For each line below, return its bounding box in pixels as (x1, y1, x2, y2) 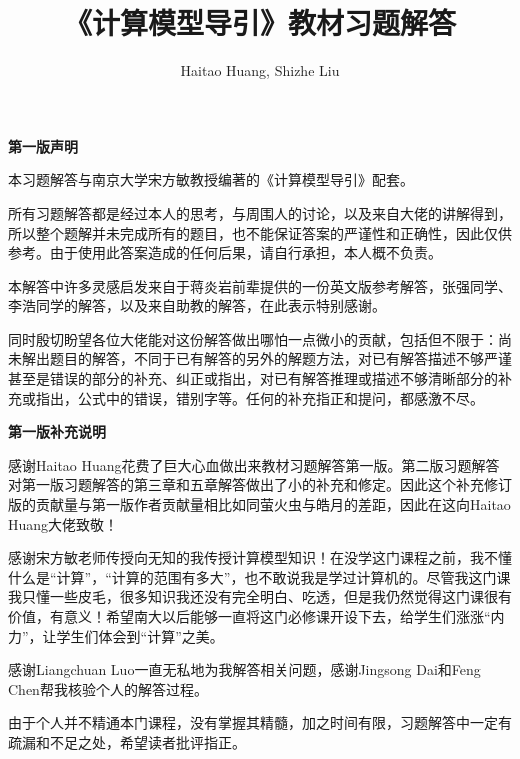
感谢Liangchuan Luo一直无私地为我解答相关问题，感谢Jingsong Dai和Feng (8, 659, 481, 680)
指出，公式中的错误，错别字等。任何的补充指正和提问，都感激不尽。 (35, 387, 484, 408)
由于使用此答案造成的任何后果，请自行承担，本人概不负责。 (49, 242, 442, 263)
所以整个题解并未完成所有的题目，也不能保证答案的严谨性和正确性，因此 (8, 222, 484, 243)
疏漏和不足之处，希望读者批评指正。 (8, 731, 246, 752)
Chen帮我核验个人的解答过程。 (8, 678, 208, 699)
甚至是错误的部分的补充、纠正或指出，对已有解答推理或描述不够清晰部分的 (8, 368, 498, 389)
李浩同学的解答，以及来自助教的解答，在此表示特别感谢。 (8, 295, 386, 316)
